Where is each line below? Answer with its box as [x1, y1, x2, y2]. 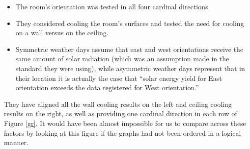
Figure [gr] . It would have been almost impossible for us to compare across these [4, 118, 246, 128]
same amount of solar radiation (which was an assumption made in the [15, 53, 229, 64]
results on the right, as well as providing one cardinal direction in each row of [4, 108, 237, 119]
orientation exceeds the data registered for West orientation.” [15, 82, 199, 93]
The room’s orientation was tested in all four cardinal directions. [15, 1, 210, 11]
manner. [4, 137, 28, 148]
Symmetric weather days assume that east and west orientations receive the [15, 44, 244, 54]
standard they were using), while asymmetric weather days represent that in [15, 63, 245, 73]
